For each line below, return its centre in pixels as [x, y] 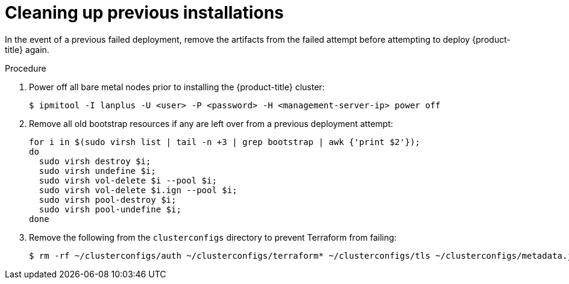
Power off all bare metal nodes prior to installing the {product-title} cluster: [177, 87]
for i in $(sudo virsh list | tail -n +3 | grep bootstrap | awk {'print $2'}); [225, 142]
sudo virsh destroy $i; [95, 161]
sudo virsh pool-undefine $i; [110, 209]
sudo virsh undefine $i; [97, 171]
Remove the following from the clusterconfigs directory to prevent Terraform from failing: [213, 237]
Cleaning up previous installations [144, 13]
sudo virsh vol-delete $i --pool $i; [128, 180]
